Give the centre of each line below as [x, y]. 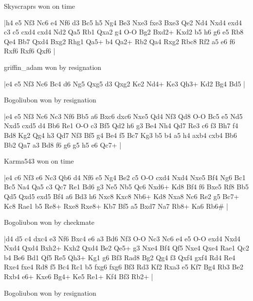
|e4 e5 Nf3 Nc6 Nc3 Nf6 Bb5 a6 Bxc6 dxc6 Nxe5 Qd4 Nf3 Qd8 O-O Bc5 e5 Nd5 [123, 116]
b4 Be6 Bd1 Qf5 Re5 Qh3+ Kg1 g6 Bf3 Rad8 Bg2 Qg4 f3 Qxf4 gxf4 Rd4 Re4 [120, 257]
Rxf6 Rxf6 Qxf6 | [30, 51]
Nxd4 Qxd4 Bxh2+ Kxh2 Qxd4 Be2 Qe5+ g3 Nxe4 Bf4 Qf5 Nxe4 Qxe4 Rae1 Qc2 [126, 248]
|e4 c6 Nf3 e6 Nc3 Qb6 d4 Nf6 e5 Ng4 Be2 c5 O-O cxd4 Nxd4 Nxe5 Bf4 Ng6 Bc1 [125, 177]
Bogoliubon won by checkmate [49, 222]
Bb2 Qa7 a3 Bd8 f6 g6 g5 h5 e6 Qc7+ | [63, 144]
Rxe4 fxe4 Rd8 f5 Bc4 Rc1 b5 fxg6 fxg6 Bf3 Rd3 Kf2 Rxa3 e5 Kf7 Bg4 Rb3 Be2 [124, 267]
